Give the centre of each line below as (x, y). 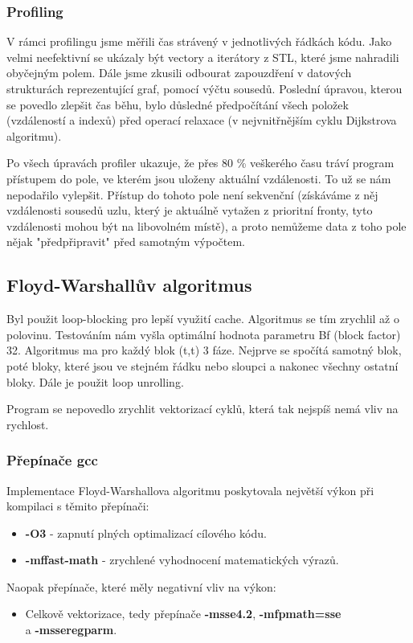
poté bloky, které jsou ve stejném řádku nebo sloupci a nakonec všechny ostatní (202, 365)
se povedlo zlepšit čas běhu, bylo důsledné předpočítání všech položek (178, 104)
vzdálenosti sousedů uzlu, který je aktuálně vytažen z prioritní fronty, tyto (190, 210)
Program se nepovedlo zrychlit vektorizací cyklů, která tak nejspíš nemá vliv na (202, 409)
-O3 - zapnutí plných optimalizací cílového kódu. (146, 532)
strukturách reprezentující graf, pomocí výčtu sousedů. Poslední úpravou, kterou (204, 88)
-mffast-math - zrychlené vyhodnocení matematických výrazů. (182, 560)
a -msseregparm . (71, 630)
